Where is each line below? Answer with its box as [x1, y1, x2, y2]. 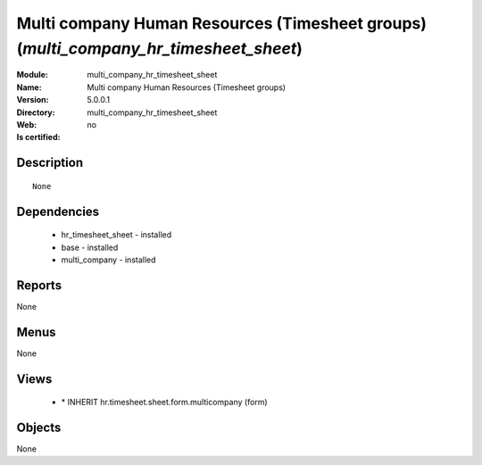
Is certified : [16, 132, 61, 143]
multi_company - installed [61, 254, 156, 265]
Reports [16, 278, 62, 293]
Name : [16, 81, 42, 93]
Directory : [16, 107, 55, 118]
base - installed [61, 242, 119, 253]
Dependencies [16, 203, 100, 219]
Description [16, 155, 84, 170]
